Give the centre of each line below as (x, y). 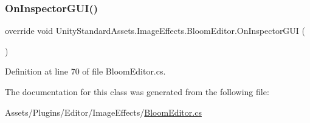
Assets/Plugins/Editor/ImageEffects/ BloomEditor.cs (103, 112)
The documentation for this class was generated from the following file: (137, 91)
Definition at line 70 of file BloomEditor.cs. (85, 71)
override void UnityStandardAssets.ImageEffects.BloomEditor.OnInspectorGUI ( (155, 31)
